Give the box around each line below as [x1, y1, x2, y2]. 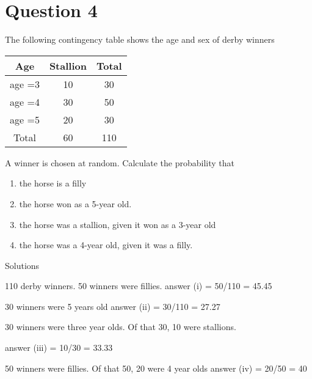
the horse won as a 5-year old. [19, 197, 132, 210]
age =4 [10, 94, 40, 109]
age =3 [10, 76, 40, 91]
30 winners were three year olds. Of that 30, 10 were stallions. [5, 320, 236, 333]
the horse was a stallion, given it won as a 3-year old [19, 218, 216, 230]
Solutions [5, 259, 40, 271]
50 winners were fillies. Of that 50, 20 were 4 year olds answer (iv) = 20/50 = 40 [5, 361, 307, 374]
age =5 [10, 112, 40, 127]
